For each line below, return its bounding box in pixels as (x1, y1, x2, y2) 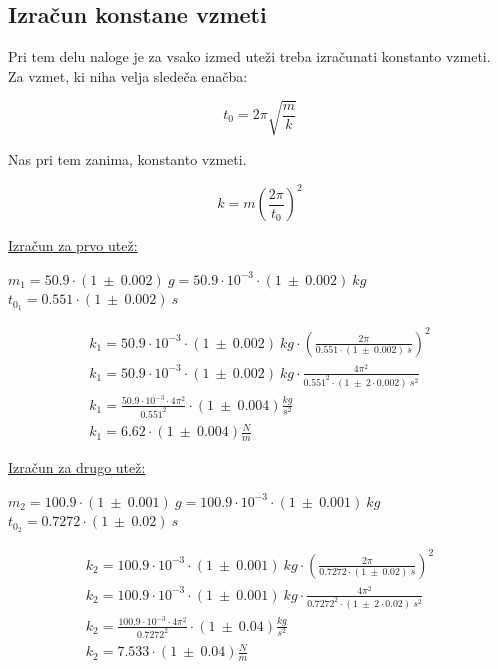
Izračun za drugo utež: (8, 457, 146, 477)
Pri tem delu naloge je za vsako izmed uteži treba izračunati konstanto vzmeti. (8, 46, 491, 67)
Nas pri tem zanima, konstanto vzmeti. (8, 148, 247, 169)
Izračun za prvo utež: (8, 235, 138, 256)
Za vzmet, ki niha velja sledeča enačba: (8, 65, 248, 86)
